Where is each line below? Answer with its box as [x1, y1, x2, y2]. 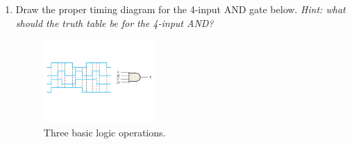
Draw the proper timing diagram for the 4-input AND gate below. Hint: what [15, 2, 346, 16]
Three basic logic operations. [43, 125, 166, 139]
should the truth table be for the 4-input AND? [15, 15, 214, 30]
